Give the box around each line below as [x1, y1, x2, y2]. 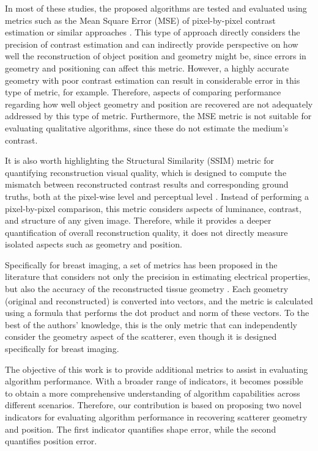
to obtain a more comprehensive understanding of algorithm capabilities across [5, 386, 300, 399]
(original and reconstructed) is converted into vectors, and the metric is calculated [5, 294, 313, 307]
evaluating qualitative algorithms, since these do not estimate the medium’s [5, 121, 289, 134]
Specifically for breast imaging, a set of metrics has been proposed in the [5, 258, 278, 271]
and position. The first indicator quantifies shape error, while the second [5, 422, 276, 435]
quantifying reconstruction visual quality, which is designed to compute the [5, 166, 287, 178]
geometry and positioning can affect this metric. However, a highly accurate [5, 61, 289, 74]
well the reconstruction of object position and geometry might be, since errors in [5, 50, 306, 62]
